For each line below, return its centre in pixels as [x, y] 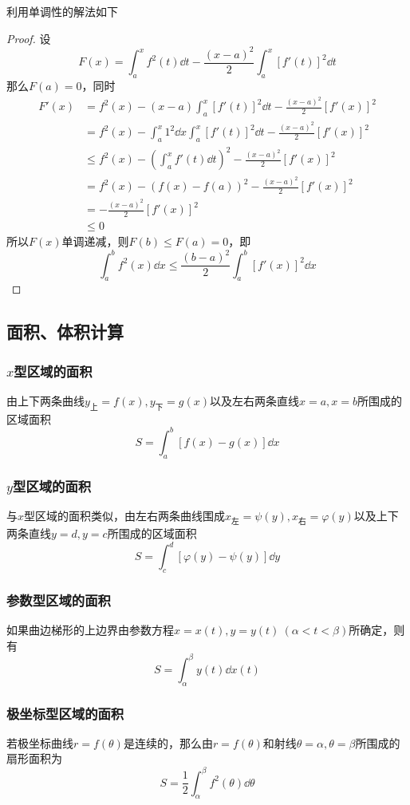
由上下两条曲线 [45, 400]
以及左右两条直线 [254, 400]
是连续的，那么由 [168, 742]
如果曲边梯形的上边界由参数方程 [90, 630]
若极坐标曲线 [40, 742]
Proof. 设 [29, 38]
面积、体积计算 [65, 331]
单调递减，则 [95, 241]
